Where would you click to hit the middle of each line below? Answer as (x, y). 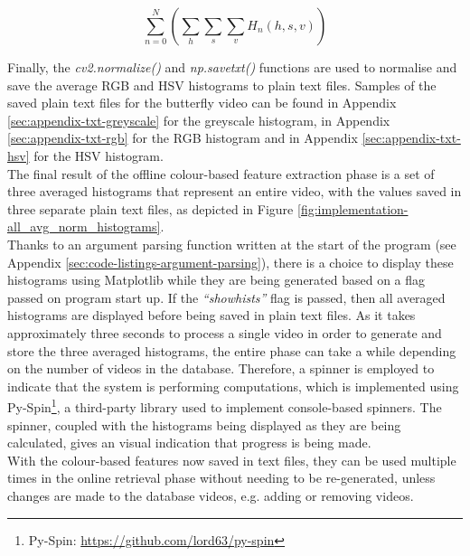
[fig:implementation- (352, 208)
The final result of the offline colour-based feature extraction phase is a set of (221, 173)
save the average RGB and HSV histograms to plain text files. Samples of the (222, 85)
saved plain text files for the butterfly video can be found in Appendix (202, 103)
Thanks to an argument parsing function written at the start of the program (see (232, 244)
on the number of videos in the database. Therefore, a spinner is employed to (221, 368)
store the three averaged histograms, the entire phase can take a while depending (232, 350)
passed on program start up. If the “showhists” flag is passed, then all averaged (226, 297)
